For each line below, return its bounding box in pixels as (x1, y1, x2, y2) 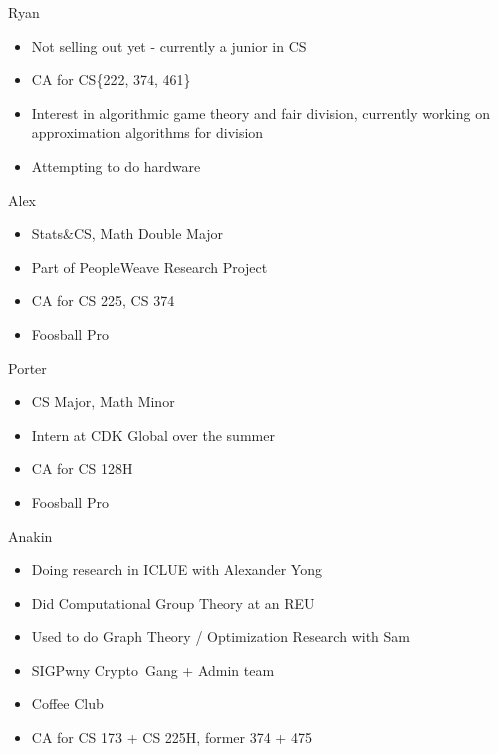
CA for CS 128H (31, 458, 133, 479)
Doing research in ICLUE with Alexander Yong (31, 559, 322, 580)
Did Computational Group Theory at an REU (31, 592, 315, 613)
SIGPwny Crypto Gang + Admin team (31, 659, 275, 680)
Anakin (8, 525, 53, 546)
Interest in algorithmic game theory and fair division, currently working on (31, 102, 490, 123)
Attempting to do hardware (31, 155, 201, 176)
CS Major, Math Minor (31, 391, 175, 412)
